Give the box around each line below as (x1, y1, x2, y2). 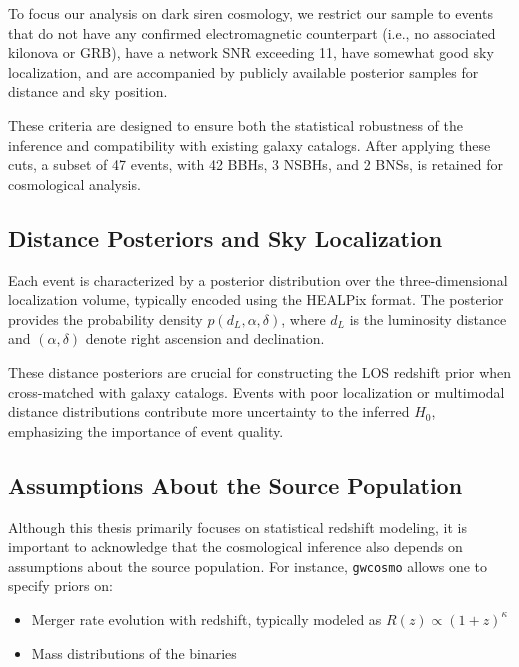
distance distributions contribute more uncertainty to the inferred (8, 401, 410, 422)
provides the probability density (8, 308, 203, 329)
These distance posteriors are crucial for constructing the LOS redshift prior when (8, 361, 512, 382)
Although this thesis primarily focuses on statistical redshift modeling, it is (8, 516, 467, 537)
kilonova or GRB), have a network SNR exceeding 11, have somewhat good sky (8, 42, 494, 63)
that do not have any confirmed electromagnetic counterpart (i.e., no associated (8, 22, 496, 43)
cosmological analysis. (8, 173, 141, 194)
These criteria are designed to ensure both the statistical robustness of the (8, 114, 463, 135)
